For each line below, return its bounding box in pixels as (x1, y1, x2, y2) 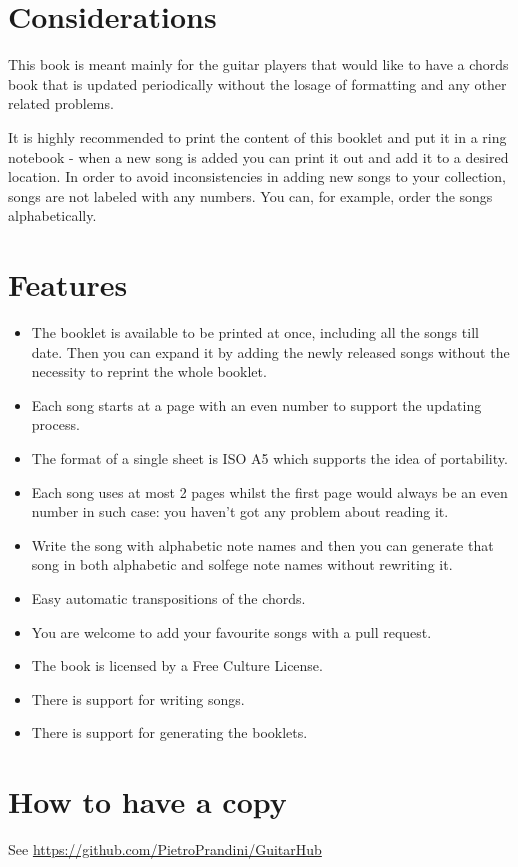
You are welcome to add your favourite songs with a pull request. (31, 621, 432, 642)
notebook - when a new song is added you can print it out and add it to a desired (8, 146, 509, 167)
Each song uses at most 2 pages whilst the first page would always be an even (31, 481, 508, 502)
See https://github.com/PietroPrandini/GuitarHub (8, 839, 322, 860)
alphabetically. (8, 205, 97, 226)
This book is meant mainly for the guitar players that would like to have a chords (8, 54, 509, 75)
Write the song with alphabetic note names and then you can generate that (31, 534, 494, 555)
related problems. (8, 93, 114, 114)
